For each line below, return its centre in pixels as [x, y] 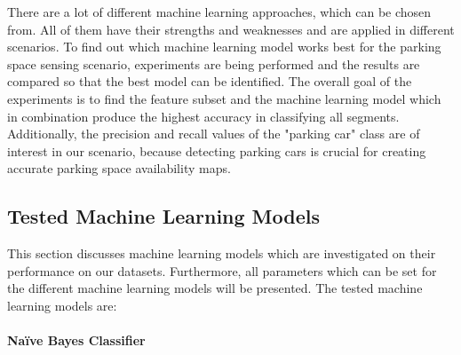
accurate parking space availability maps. [119, 168]
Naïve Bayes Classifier [76, 340]
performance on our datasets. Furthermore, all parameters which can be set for [222, 270]
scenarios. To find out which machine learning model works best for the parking [224, 47]
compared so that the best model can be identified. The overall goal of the [210, 81]
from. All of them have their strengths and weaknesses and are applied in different [231, 29]
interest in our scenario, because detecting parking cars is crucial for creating [217, 150]
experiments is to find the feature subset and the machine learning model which [224, 98]
